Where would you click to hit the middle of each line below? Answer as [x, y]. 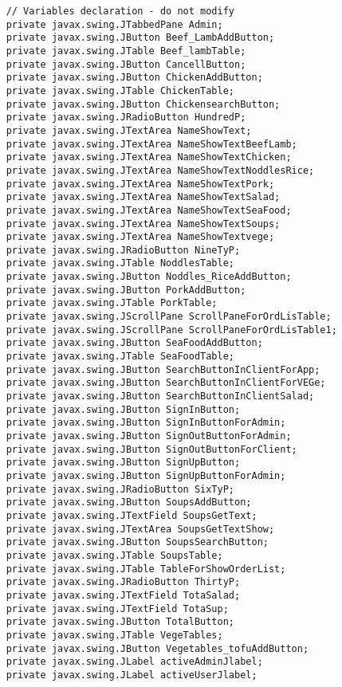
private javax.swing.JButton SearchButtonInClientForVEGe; [166, 383]
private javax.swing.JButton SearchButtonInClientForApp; [163, 369]
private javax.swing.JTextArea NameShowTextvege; [140, 237]
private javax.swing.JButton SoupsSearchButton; [137, 542]
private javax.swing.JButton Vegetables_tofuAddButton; [157, 648]
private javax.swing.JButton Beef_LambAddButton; [140, 38]
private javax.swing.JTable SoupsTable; [114, 555]
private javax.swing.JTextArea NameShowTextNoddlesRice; [160, 170]
